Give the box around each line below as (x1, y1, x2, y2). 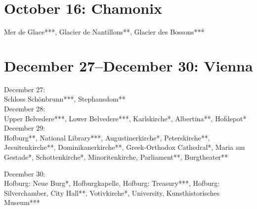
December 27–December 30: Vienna (4, 55, 253, 75)
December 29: (4, 123, 45, 133)
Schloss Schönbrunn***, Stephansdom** (4, 94, 126, 104)
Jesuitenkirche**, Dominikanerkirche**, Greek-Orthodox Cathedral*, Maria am (4, 142, 245, 152)
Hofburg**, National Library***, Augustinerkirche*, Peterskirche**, (4, 132, 210, 142)
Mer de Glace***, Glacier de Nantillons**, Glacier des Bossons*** (4, 27, 205, 37)
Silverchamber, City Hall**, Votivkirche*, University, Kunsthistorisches (4, 187, 220, 198)
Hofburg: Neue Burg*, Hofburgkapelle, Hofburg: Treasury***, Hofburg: (4, 178, 220, 188)
